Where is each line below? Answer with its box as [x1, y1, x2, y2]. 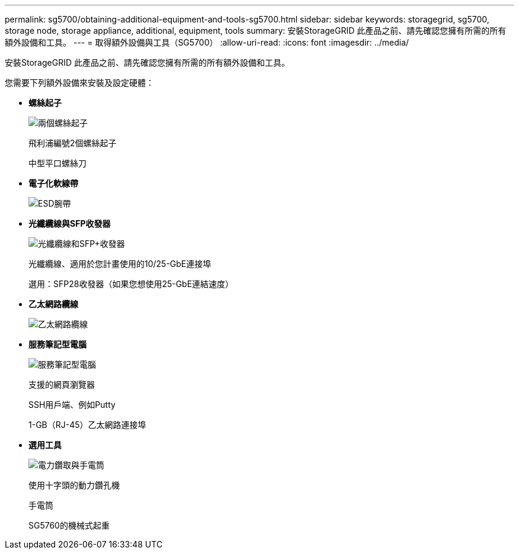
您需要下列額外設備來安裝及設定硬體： [5, 78, 154, 88]
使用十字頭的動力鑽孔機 [28, 480, 120, 490]
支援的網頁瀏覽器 [28, 379, 95, 389]
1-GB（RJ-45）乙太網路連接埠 [28, 420, 146, 430]
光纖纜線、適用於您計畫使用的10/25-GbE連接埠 [28, 259, 212, 269]
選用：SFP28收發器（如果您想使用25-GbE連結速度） [28, 279, 234, 289]
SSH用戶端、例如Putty [28, 400, 116, 410]
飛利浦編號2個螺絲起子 [28, 138, 117, 148]
